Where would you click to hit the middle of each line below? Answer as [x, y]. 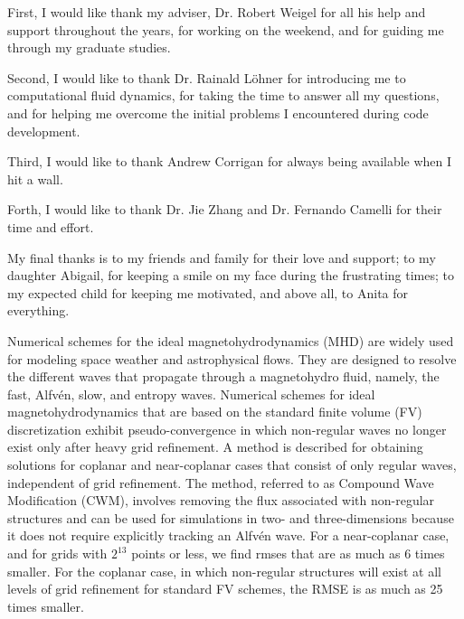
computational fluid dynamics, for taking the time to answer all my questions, [223, 95]
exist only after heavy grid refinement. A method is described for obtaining [215, 447]
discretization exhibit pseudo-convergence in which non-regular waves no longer [227, 429]
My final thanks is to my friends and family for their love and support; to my [222, 257]
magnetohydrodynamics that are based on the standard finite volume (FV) [215, 412]
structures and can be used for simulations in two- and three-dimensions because [231, 517]
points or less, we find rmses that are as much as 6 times [288, 553]
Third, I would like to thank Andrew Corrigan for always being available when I [230, 161]
